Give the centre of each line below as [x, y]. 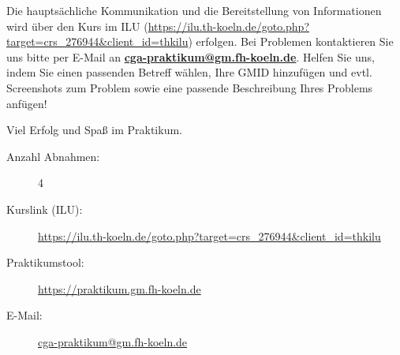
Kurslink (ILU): [45, 209]
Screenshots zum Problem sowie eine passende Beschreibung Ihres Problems [190, 87]
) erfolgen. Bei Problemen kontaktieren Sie [291, 41]
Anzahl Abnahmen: [53, 156]
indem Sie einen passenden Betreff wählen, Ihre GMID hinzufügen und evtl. [189, 72]
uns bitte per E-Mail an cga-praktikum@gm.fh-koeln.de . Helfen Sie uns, [191, 56]
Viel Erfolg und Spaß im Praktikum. [94, 130]
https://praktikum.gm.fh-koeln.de [120, 288]
